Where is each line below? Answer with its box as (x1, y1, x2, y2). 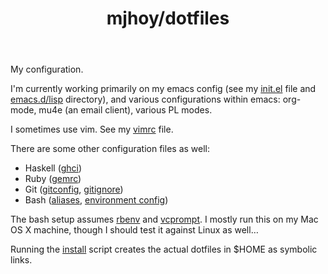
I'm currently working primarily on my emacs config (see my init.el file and (10, 83, 317, 95)
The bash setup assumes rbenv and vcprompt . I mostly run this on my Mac (10, 213, 319, 226)
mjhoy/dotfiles (106, 7, 230, 30)
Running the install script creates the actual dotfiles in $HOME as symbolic (10, 243, 318, 256)
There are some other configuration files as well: (10, 143, 211, 155)
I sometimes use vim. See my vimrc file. (10, 123, 174, 136)
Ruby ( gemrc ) (24, 173, 82, 185)
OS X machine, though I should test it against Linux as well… (10, 224, 259, 236)
